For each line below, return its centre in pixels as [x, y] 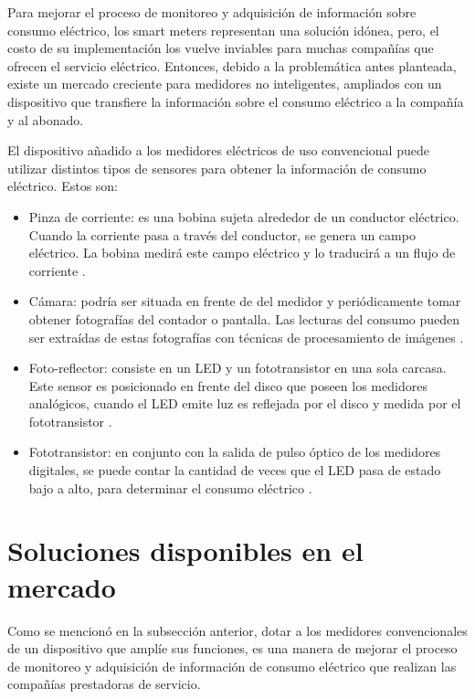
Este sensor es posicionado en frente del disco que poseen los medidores [228, 385]
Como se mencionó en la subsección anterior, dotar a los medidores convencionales [237, 630]
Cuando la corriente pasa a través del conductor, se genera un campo [222, 234]
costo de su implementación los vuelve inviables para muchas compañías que [221, 48]
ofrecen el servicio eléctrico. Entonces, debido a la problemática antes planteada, [232, 65]
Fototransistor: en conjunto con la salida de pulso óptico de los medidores [235, 452]
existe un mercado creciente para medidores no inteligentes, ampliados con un [225, 84]
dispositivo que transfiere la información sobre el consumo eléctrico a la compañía [236, 101]
